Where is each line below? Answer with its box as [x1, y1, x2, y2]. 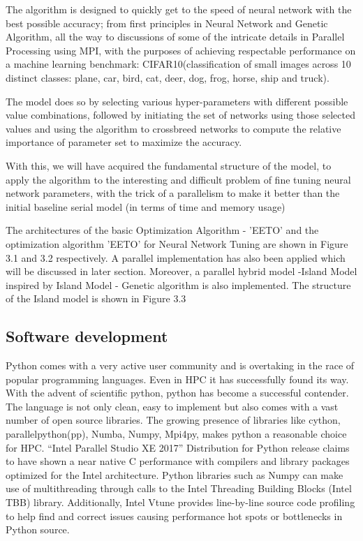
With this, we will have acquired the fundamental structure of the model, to [6, 158, 332, 172]
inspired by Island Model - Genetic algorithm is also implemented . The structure [6, 277, 351, 292]
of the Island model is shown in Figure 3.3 [6, 291, 186, 306]
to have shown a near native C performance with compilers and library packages [6, 454, 350, 468]
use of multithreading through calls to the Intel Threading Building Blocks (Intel [6, 481, 352, 496]
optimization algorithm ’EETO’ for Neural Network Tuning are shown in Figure [6, 236, 348, 251]
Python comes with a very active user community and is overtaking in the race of [6, 358, 355, 373]
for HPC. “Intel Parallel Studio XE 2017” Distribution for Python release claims [6, 440, 350, 454]
